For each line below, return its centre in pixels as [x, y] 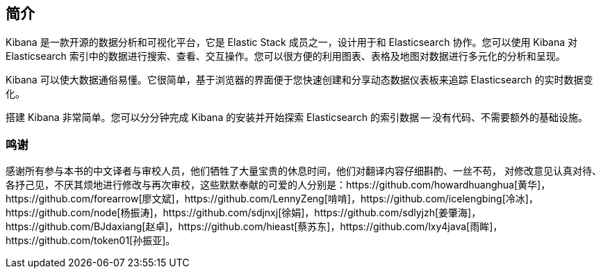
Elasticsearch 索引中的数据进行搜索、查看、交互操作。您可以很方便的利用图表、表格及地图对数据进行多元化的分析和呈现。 [286, 56]
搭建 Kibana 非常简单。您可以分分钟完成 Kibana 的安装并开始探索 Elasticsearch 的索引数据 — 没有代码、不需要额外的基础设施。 [297, 118]
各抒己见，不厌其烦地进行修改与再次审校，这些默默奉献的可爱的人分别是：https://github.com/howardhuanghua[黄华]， [278, 185]
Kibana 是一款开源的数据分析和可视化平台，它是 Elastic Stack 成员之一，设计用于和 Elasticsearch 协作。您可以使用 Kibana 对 [292, 42]
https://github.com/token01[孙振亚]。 [91, 241]
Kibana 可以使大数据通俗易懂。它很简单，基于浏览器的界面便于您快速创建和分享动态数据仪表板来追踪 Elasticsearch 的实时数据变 [299, 80]
